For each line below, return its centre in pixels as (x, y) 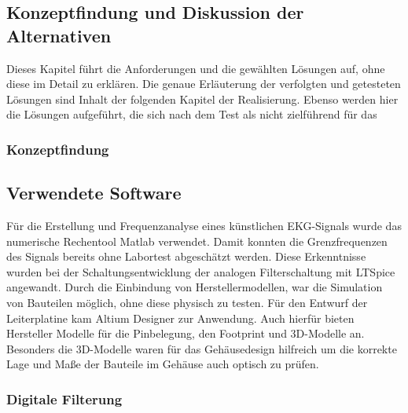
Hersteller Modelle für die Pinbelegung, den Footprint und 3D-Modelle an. (186, 333)
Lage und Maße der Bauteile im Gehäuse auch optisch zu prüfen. (163, 364)
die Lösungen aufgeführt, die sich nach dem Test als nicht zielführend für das (192, 114)
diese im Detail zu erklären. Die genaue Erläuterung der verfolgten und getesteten (204, 84)
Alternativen (59, 35)
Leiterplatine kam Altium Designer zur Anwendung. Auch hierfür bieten (180, 318)
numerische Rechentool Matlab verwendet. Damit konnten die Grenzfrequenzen (197, 241)
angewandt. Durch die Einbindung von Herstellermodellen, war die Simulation (195, 287)
